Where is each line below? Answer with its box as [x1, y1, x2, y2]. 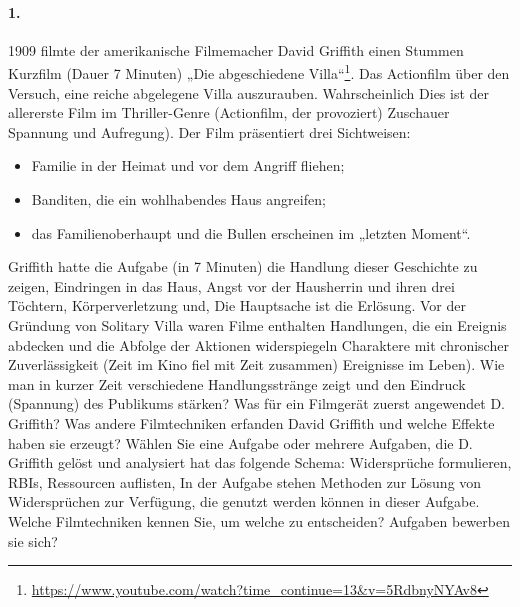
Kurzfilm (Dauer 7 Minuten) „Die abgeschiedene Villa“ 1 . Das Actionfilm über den [8, 60, 510, 84]
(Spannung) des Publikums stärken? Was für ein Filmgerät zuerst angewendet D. [8, 393, 505, 414]
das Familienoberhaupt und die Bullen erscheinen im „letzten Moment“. [31, 222, 471, 243]
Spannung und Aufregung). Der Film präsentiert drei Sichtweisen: [8, 121, 411, 142]
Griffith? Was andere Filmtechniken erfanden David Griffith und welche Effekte [8, 412, 495, 433]
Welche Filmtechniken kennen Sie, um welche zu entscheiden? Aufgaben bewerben [8, 510, 510, 531]
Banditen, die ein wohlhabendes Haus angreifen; [31, 189, 326, 210]
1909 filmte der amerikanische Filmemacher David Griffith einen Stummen [8, 39, 464, 60]
